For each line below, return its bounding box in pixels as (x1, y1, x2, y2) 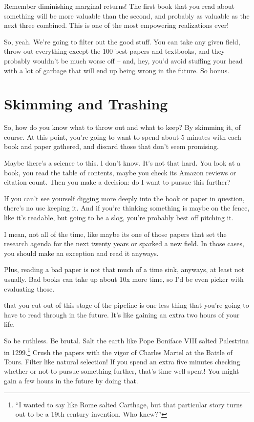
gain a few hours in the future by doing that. (4, 376, 138, 385)
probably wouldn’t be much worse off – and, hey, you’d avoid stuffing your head (4, 55, 243, 65)
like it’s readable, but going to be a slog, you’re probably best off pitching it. (4, 212, 233, 223)
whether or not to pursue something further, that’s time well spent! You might (4, 366, 239, 376)
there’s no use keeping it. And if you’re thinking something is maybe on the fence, (4, 203, 250, 213)
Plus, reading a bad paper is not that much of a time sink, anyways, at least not (4, 264, 245, 274)
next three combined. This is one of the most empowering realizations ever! (4, 20, 229, 30)
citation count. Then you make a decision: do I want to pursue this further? (4, 177, 231, 187)
